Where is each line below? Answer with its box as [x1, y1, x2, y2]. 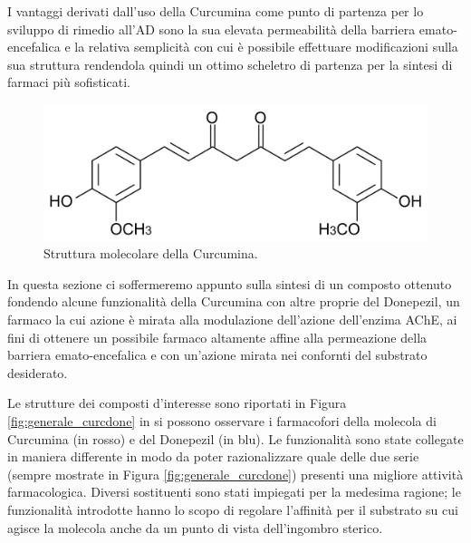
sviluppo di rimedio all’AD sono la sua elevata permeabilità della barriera [7, 19, 416, 38]
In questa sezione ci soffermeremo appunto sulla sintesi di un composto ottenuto [7, 274, 452, 293]
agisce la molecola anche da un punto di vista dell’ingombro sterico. [7, 518, 383, 537]
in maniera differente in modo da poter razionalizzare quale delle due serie [7, 447, 419, 466]
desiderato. [7, 363, 68, 382]
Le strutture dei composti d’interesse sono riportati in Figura [7, 393, 347, 412]
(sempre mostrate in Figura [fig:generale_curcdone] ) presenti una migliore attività [7, 464, 464, 483]
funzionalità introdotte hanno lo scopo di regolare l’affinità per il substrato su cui [7, 500, 458, 519]
